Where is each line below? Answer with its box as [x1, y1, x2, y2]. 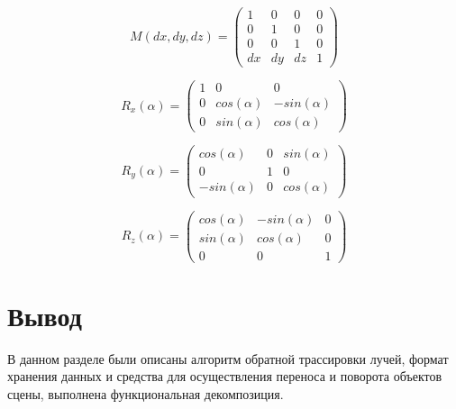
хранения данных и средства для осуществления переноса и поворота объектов [7, 367, 442, 386]
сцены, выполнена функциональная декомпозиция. [7, 384, 284, 403]
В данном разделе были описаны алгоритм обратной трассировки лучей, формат [7, 349, 449, 368]
